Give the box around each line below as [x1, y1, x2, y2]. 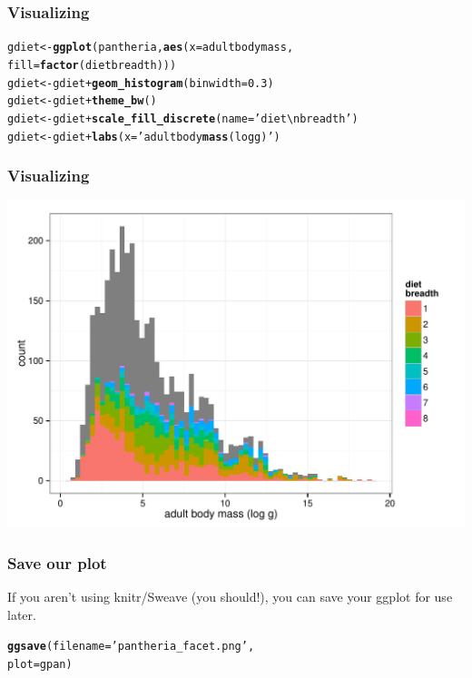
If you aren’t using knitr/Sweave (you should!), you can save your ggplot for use [7, 586, 453, 605]
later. [7, 604, 36, 624]
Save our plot [7, 551, 107, 574]
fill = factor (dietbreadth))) [7, 58, 177, 72]
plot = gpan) [7, 657, 73, 671]
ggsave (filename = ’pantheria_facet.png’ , [7, 640, 255, 653]
